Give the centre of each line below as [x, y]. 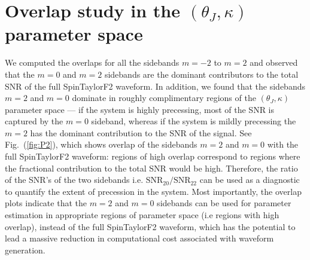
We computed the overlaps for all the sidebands [92, 62]
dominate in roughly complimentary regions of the [164, 98]
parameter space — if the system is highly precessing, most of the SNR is [140, 109]
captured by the [34, 121]
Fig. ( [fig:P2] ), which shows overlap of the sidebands [101, 144]
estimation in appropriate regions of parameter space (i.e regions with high [142, 215]
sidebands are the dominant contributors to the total [201, 74]
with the [283, 144]
